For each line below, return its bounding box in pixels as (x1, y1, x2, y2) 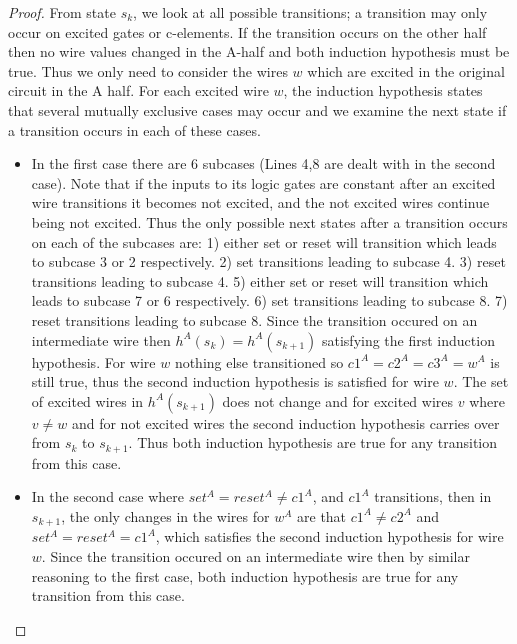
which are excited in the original (307, 60, 505, 81)
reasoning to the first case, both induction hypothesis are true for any (31, 565, 459, 586)
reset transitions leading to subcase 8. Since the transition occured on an (31, 309, 478, 330)
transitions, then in (374, 486, 492, 507)
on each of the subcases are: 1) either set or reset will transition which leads (31, 231, 497, 252)
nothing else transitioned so (174, 351, 344, 372)
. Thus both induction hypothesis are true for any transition (128, 432, 498, 453)
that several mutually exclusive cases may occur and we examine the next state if (8, 99, 507, 120)
